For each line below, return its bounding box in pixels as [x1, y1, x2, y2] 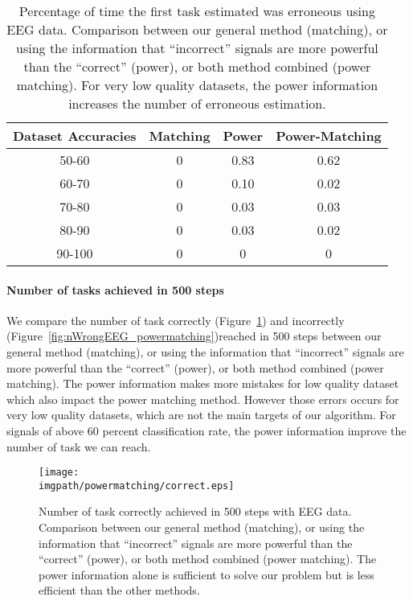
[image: [39, 467, 80, 479]
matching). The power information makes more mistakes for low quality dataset [6, 375, 399, 392]
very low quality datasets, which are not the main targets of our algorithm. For [6, 406, 396, 423]
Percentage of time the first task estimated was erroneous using [18, 2, 375, 20]
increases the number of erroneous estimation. [68, 94, 326, 113]
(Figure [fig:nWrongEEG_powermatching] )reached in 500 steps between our [6, 327, 382, 344]
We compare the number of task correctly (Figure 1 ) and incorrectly [6, 311, 345, 328]
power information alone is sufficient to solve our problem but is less [39, 566, 374, 582]
